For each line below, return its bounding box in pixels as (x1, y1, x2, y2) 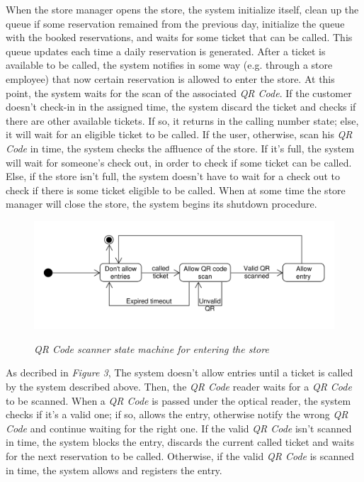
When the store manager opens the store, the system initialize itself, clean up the (6, 2, 359, 16)
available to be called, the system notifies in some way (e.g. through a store (6, 57, 333, 72)
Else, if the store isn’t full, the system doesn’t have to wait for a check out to (6, 169, 341, 184)
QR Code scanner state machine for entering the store (34, 341, 269, 356)
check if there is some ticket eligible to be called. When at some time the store (6, 182, 346, 197)
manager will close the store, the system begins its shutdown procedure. (6, 196, 317, 211)
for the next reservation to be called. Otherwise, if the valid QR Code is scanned (6, 449, 355, 464)
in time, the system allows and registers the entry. (6, 462, 222, 477)
